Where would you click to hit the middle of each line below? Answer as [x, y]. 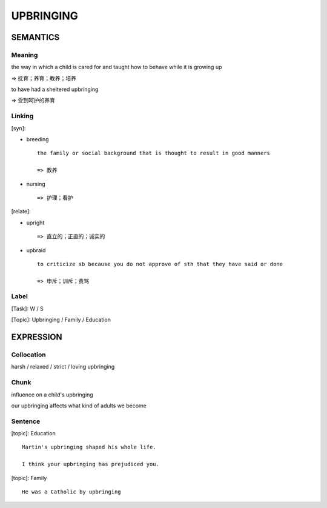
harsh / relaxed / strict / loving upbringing [63, 367]
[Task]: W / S [27, 309]
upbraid [36, 250]
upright [35, 222]
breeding [38, 139]
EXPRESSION [37, 337]
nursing [36, 184]
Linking [22, 116]
